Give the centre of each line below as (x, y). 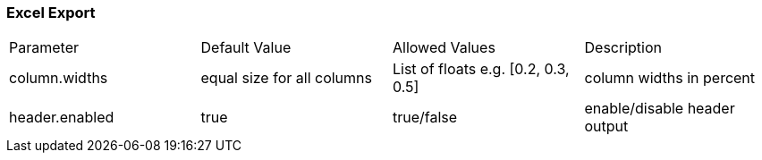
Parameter (44, 48)
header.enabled (62, 118)
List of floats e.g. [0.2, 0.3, (481, 69)
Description (623, 48)
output (606, 126)
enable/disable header (660, 109)
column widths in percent (670, 78)
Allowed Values (444, 48)
